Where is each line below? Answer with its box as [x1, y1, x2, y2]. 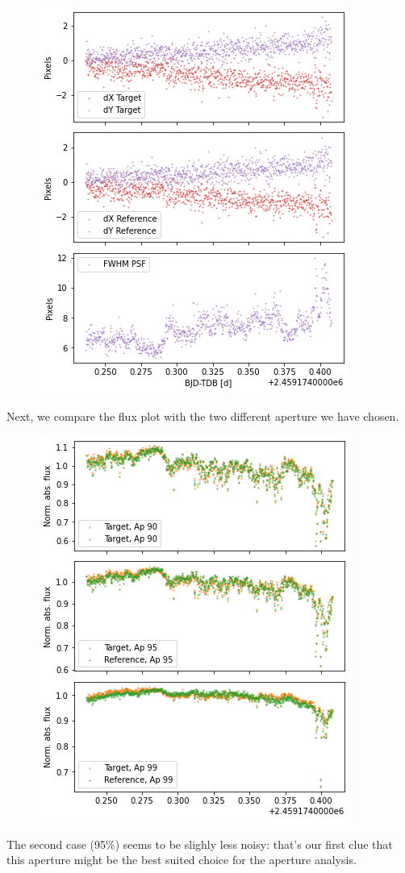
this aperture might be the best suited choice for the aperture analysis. [6, 851, 357, 868]
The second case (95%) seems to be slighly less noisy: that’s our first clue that [6, 835, 393, 852]
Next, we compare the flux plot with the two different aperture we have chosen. [6, 407, 399, 424]
